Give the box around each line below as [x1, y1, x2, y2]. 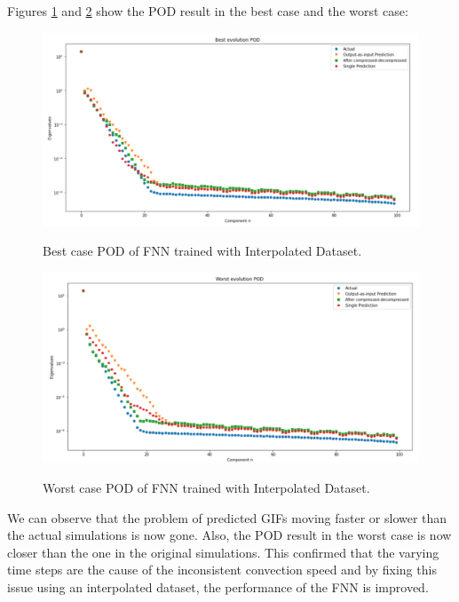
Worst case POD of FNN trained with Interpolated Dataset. [43, 479, 370, 497]
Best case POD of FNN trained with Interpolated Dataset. [43, 242, 362, 260]
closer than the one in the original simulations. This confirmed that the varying [7, 543, 439, 561]
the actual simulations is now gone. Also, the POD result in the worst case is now [7, 526, 452, 544]
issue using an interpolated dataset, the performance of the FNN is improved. [7, 578, 429, 597]
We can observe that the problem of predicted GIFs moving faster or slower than [7, 508, 447, 527]
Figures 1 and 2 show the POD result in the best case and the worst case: [7, 2, 408, 20]
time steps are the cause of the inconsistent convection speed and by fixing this [7, 560, 437, 579]
